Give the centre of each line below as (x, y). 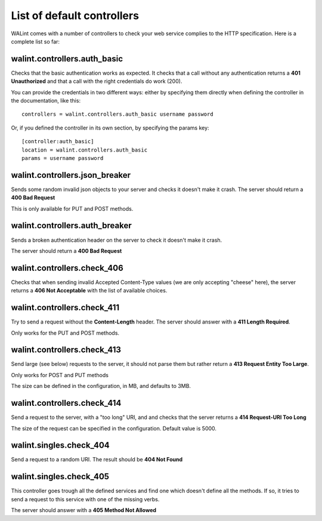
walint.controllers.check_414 (66, 403)
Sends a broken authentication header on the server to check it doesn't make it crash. (117, 240)
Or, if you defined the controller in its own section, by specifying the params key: (110, 128)
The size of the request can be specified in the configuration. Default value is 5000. (114, 428)
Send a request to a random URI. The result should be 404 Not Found (97, 460)
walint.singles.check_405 (60, 477)
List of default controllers (75, 16)
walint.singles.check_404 (60, 446)
